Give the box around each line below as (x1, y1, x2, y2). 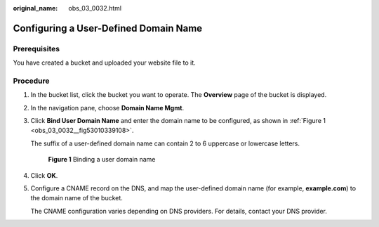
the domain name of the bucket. (30, 194, 123, 202)
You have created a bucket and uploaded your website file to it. (13, 58, 196, 67)
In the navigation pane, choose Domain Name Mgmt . (30, 103, 185, 112)
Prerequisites (13, 44, 60, 53)
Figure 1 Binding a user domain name (48, 155, 156, 164)
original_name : (13, 4, 58, 12)
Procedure (13, 76, 50, 86)
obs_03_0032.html (68, 4, 122, 12)
